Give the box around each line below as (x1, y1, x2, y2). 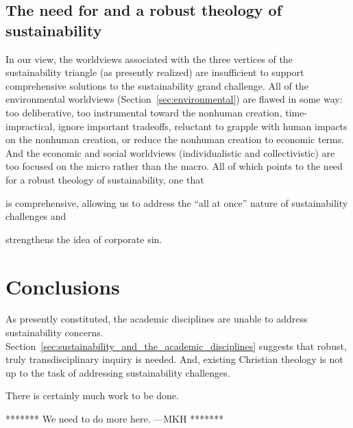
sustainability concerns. (5, 325, 104, 340)
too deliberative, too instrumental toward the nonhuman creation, (5, 105, 282, 119)
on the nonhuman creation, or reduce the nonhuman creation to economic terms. (5, 132, 345, 147)
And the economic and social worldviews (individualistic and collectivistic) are (5, 145, 335, 160)
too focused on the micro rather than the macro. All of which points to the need (5, 159, 343, 173)
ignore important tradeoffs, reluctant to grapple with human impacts (58, 118, 348, 133)
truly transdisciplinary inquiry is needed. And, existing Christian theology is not (5, 352, 343, 366)
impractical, (5, 118, 56, 133)
